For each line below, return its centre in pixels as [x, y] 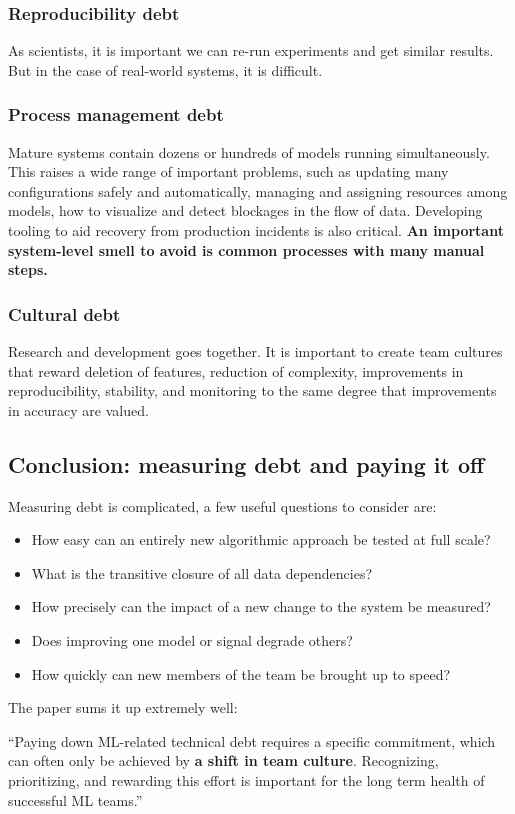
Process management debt [116, 114]
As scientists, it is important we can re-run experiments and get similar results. [251, 50]
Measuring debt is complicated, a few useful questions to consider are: [222, 505]
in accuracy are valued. [78, 409]
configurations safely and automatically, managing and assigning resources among [258, 190]
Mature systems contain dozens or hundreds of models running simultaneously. [249, 151]
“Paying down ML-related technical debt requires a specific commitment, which [252, 740]
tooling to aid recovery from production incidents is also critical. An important [256, 230]
